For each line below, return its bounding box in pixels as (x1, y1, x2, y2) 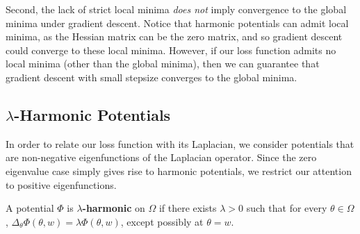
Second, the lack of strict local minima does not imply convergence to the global (6, 2, 347, 16)
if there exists (158, 201, 217, 215)
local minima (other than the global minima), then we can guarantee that (6, 56, 320, 71)
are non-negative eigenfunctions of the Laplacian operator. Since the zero (6, 150, 317, 165)
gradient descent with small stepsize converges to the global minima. (6, 69, 297, 84)
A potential (6, 201, 54, 215)
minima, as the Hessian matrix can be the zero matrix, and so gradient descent (6, 29, 343, 44)
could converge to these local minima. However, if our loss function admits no (6, 42, 336, 57)
